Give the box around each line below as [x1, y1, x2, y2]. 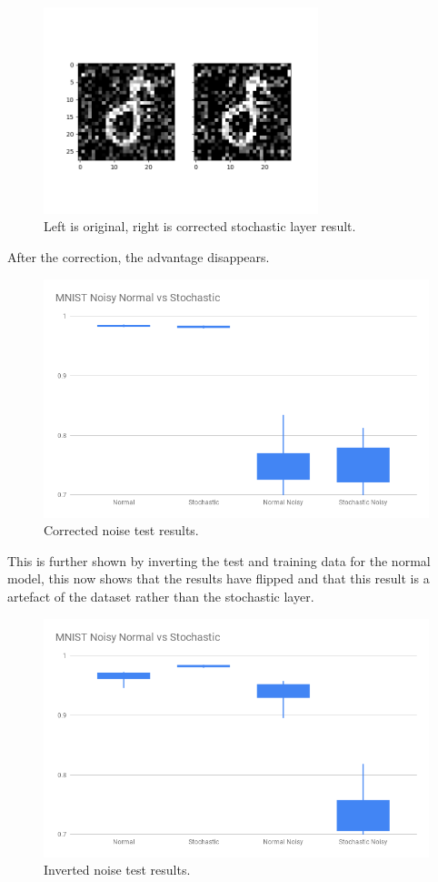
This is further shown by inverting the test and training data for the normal [7, 551, 431, 570]
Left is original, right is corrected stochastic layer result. [44, 217, 356, 236]
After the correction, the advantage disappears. [7, 247, 270, 266]
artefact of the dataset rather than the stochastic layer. [7, 587, 314, 606]
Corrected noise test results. [44, 521, 199, 540]
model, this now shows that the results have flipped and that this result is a [7, 569, 430, 588]
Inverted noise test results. [44, 860, 191, 879]
